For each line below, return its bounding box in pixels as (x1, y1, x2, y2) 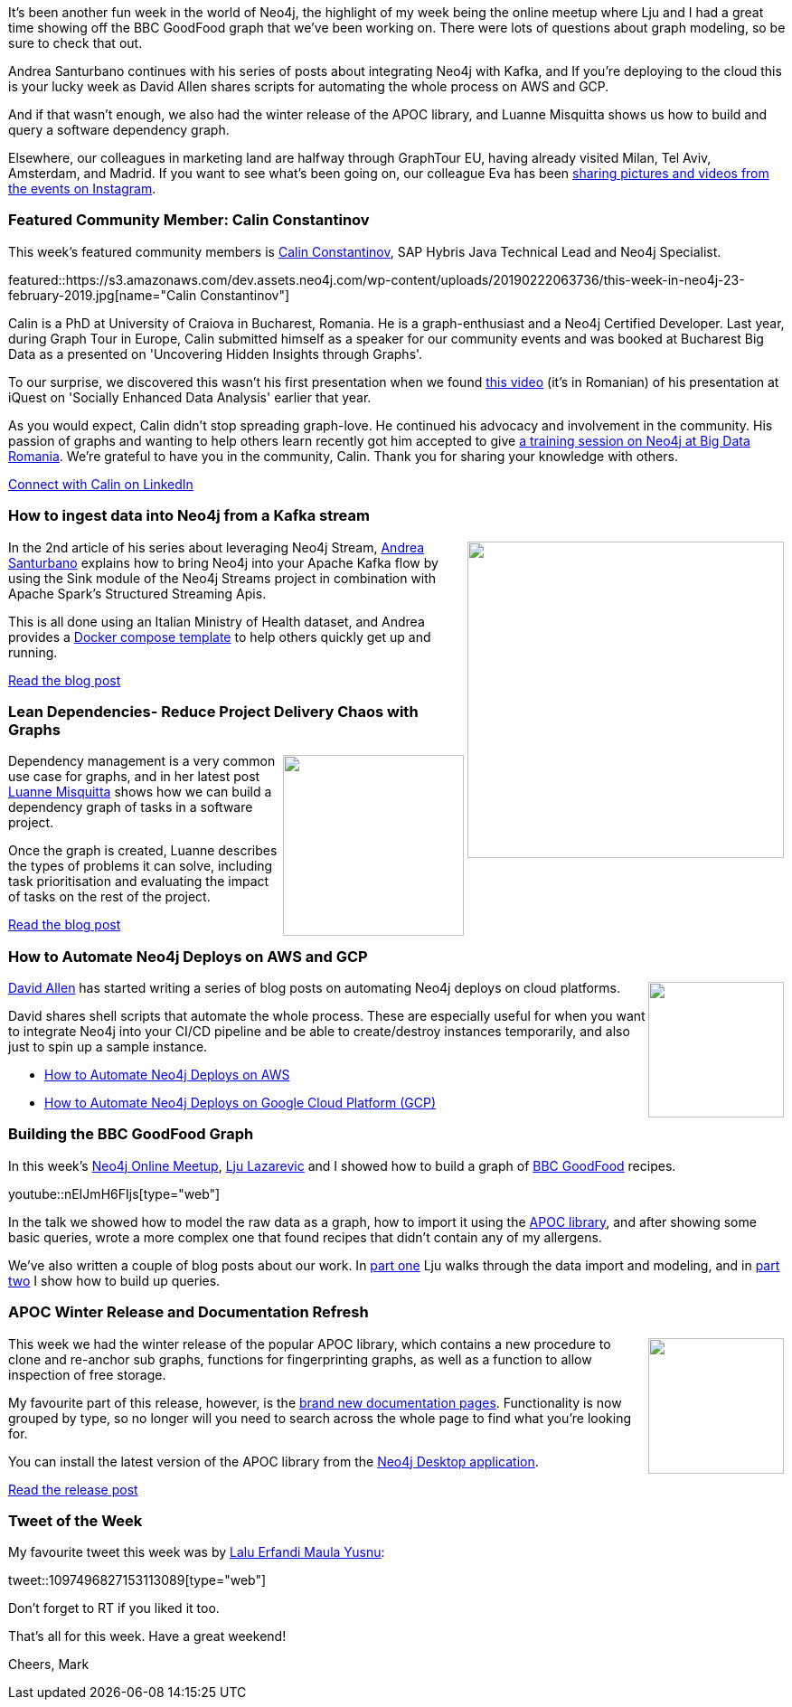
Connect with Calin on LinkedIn (8, 476, 193, 492)
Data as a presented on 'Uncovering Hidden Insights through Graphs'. (8, 345, 423, 362)
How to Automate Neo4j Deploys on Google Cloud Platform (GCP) (44, 1095, 437, 1110)
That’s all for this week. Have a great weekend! (8, 1628, 287, 1645)
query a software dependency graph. (8, 122, 230, 137)
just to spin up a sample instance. (8, 1039, 208, 1054)
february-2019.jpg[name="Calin (8, 287, 197, 303)
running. (8, 644, 58, 660)
